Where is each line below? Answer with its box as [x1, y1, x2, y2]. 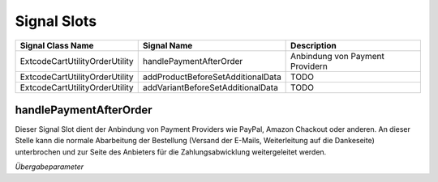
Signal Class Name [19, 40, 94, 51]
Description [290, 40, 337, 51]
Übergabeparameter [15, 162, 84, 171]
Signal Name [142, 40, 193, 51]
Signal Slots [15, 12, 97, 30]
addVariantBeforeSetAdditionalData [142, 82, 279, 93]
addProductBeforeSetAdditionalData [142, 71, 281, 83]
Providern [290, 61, 328, 72]
